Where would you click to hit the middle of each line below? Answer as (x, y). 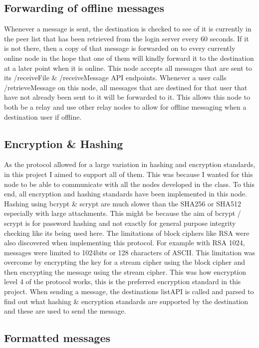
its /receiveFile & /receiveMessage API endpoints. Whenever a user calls (115, 78)
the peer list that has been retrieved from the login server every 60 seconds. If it (127, 38)
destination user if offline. (43, 116)
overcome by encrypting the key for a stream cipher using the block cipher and (125, 262)
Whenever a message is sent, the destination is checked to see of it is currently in (128, 29)
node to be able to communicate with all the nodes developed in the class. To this (129, 184)
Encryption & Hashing (64, 143)
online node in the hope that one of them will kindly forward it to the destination (129, 58)
